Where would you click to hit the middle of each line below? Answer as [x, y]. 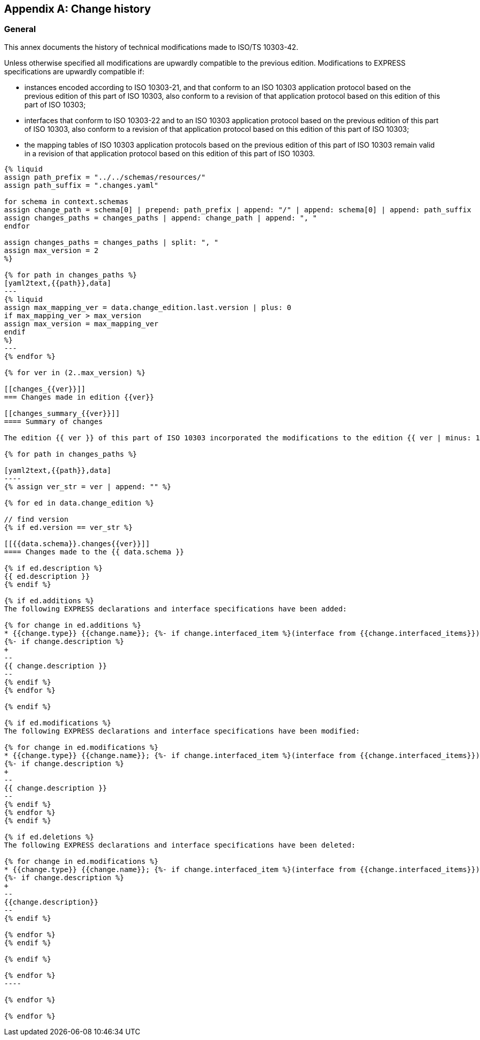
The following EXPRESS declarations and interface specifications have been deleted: [180, 845]
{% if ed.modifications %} [58, 723]
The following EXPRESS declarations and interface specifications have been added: [176, 609]
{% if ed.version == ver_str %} [68, 527]
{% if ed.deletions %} [49, 837]
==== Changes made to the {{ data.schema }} [94, 552]
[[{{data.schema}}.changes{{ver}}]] [77, 543]
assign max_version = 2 [51, 250]
